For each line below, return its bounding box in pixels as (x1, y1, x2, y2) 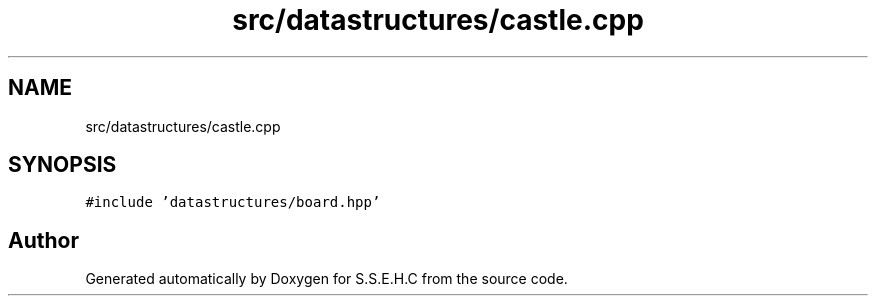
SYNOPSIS (8, 152, 117, 178)
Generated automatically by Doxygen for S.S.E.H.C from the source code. (85, 270, 568, 288)
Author (8, 227, 79, 253)
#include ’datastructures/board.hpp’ (85, 194, 381, 211)
